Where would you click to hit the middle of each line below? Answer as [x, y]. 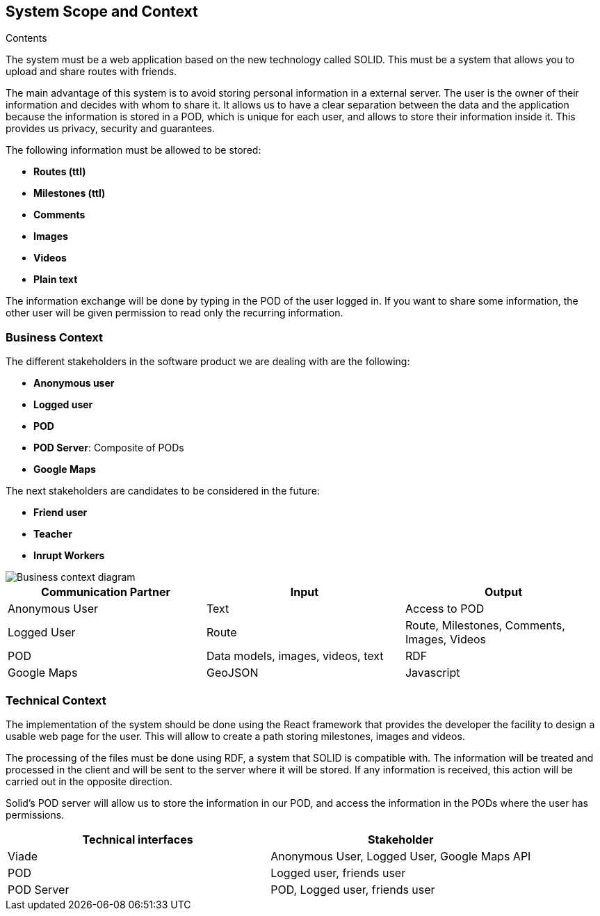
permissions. [35, 814]
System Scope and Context [102, 11]
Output [503, 592]
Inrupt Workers [69, 556]
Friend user [60, 513]
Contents [26, 38]
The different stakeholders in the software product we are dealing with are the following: [208, 362]
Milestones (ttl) [70, 193]
